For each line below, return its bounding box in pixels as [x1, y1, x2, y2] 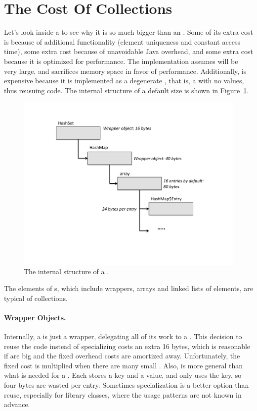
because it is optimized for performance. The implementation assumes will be [4, 56, 238, 66]
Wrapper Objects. [4, 312, 66, 322]
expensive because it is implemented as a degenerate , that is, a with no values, [4, 75, 244, 86]
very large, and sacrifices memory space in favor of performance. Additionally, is [4, 65, 247, 76]
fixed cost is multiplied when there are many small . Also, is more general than [4, 360, 243, 370]
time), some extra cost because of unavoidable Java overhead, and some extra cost [4, 46, 253, 57]
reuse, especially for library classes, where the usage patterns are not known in [4, 389, 242, 400]
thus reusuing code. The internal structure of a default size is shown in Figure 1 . [4, 85, 249, 95]
